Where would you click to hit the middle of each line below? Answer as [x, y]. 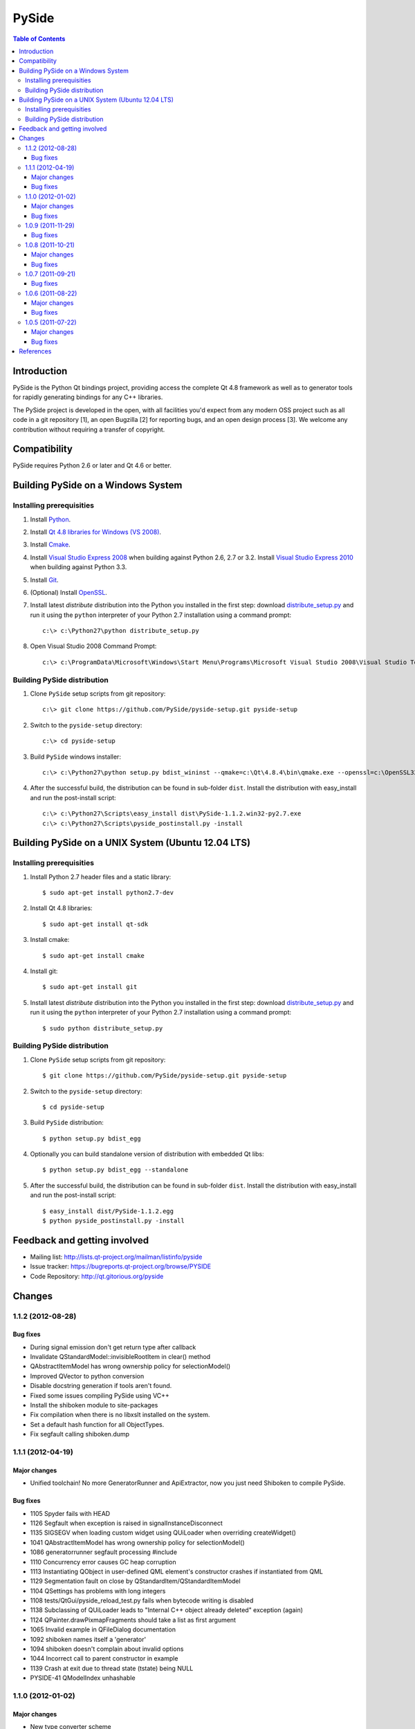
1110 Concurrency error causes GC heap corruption [103, 1562]
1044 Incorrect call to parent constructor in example [104, 1658]
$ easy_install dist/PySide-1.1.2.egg [108, 1211]
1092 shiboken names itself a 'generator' [88, 1639]
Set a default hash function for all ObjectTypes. [97, 1424]
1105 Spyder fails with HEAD [70, 1513]
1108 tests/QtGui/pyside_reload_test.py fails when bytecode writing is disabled [142, 1600]
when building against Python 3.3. [79, 567]
